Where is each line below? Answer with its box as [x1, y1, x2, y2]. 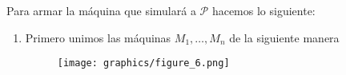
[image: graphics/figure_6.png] [57, 57, 230, 69]
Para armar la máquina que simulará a [6, 2, 196, 18]
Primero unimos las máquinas [25, 29, 171, 45]
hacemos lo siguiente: [211, 2, 316, 18]
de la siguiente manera [229, 29, 340, 45]
